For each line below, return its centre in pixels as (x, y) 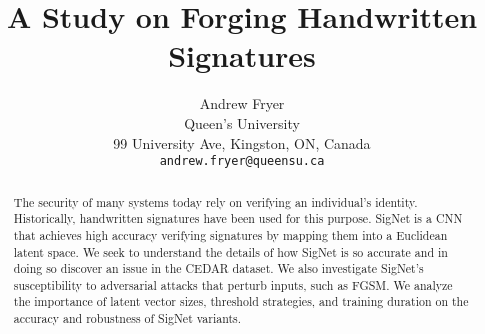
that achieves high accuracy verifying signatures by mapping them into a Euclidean (230, 234)
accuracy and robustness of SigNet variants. (127, 318)
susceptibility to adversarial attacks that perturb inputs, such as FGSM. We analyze (233, 284)
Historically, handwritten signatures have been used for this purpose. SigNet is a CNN (238, 218)
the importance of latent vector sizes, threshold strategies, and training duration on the (241, 301)
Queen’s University (242, 122)
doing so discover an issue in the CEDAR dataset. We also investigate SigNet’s (218, 268)
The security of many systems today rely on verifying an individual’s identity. (215, 201)
